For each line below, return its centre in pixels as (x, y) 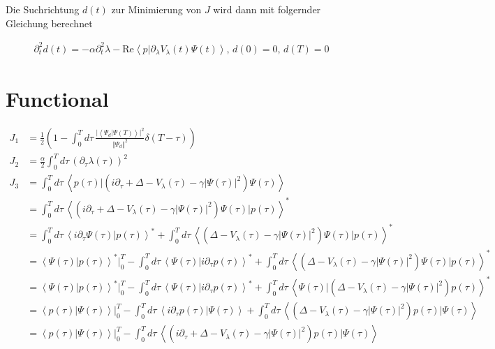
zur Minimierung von (156, 9)
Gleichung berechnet (49, 23)
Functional (57, 98)
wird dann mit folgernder (267, 9)
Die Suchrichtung (43, 9)
